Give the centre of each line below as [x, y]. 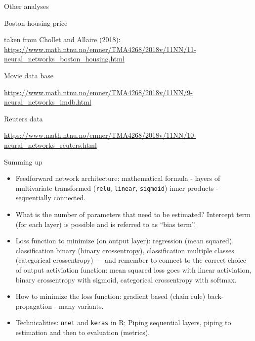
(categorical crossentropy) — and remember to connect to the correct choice [131, 260]
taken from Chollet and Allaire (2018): [62, 39]
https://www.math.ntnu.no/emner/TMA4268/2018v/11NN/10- [100, 135]
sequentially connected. [51, 198]
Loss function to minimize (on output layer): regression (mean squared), [125, 241]
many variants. [81, 306]
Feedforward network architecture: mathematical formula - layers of [118, 178]
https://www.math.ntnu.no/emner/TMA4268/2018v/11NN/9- [99, 92]
